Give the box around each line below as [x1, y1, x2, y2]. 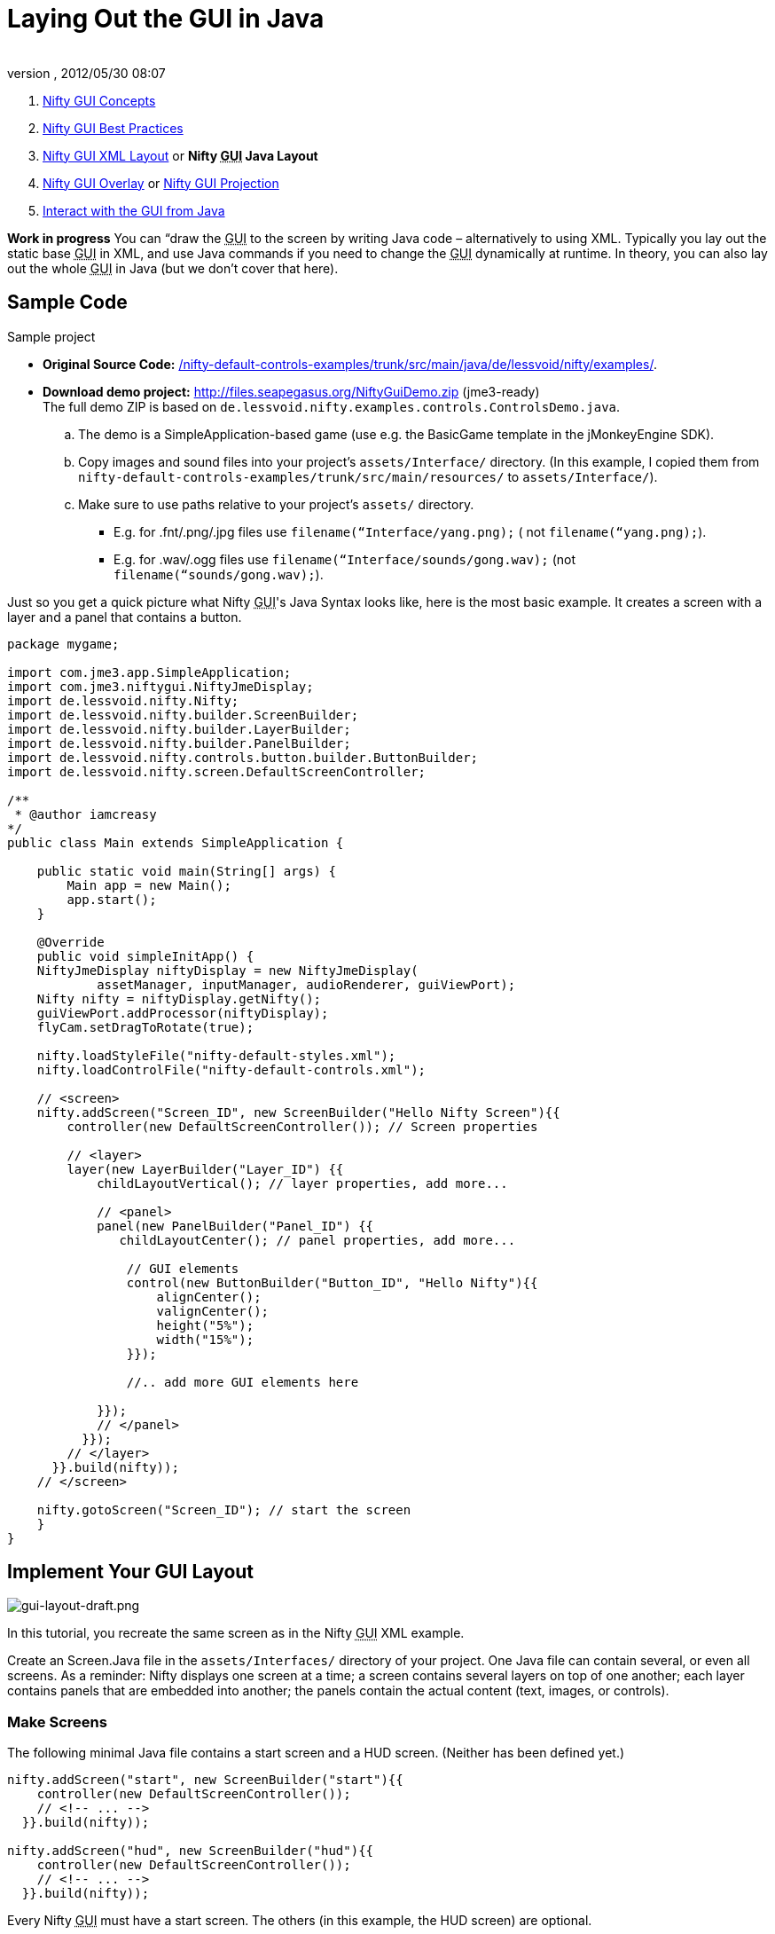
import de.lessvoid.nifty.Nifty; [7, 693, 239, 708]
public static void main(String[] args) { [36, 863, 336, 878]
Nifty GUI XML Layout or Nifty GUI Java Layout [43, 147, 318, 163]
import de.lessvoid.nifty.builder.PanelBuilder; [7, 735, 351, 751]
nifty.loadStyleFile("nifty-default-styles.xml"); [36, 1048, 396, 1063]
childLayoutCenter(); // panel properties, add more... [119, 1232, 516, 1247]
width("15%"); [156, 1332, 254, 1347]
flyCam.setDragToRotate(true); [36, 1019, 254, 1034]
